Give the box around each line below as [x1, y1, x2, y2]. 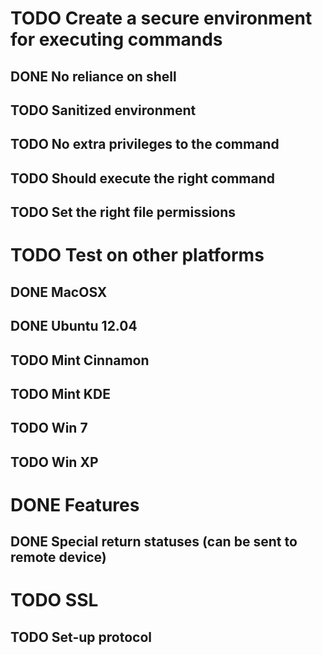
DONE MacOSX [10, 283, 108, 301]
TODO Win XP [10, 453, 99, 471]
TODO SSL [10, 589, 99, 612]
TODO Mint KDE [10, 385, 111, 402]
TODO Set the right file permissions [10, 204, 237, 221]
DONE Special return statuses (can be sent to [10, 533, 298, 551]
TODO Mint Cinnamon [10, 352, 150, 369]
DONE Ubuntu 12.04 [10, 318, 138, 335]
